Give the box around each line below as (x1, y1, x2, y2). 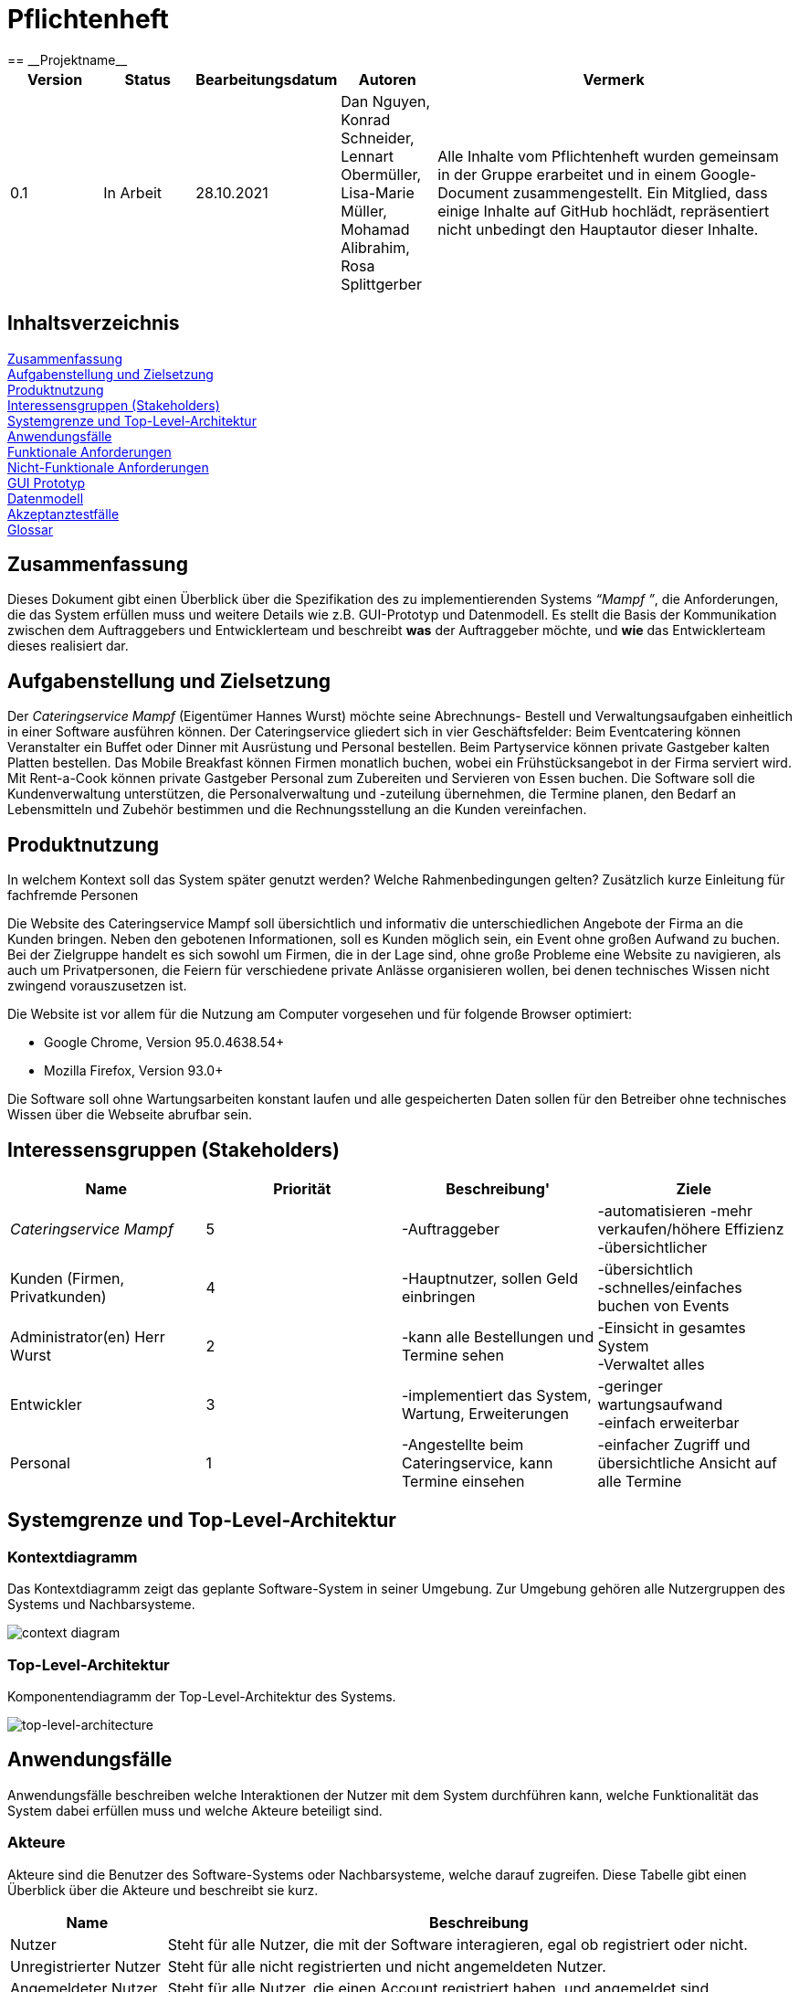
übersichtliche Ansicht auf (597, 1453, 777, 1472)
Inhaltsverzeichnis (7, 312, 180, 335)
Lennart (341, 146, 394, 165)
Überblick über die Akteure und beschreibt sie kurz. (7, 1881, 319, 1898)
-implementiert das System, (402, 1385, 592, 1404)
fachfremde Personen (7, 887, 139, 904)
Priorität (273, 1179, 331, 1198)
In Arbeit (103, 183, 163, 202)
